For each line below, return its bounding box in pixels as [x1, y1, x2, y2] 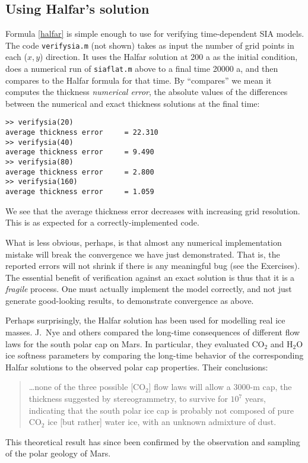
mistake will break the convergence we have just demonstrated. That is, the [5, 248, 280, 260]
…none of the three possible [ [28, 380, 134, 393]
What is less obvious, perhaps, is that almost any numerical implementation [5, 236, 282, 248]
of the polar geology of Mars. [5, 447, 111, 459]
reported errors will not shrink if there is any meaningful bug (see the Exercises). [5, 259, 300, 272]
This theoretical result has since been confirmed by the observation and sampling [5, 435, 300, 448]
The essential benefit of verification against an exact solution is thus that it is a [5, 271, 295, 283]
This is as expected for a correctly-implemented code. [5, 216, 199, 229]
